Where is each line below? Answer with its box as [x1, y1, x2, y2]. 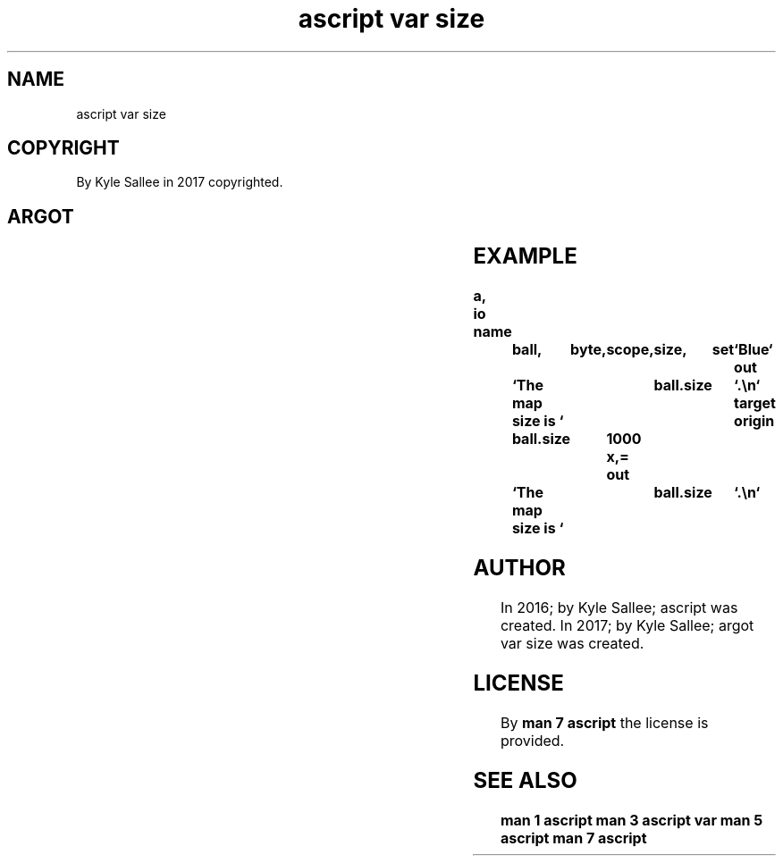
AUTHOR [473, 555, 566, 582]
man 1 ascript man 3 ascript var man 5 [500, 810, 763, 829]
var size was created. [500, 634, 644, 652]
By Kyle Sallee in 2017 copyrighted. [76, 174, 283, 190]
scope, [606, 340, 654, 359]
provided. [500, 731, 565, 750]
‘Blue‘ [734, 340, 773, 359]
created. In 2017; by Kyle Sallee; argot [500, 616, 754, 634]
